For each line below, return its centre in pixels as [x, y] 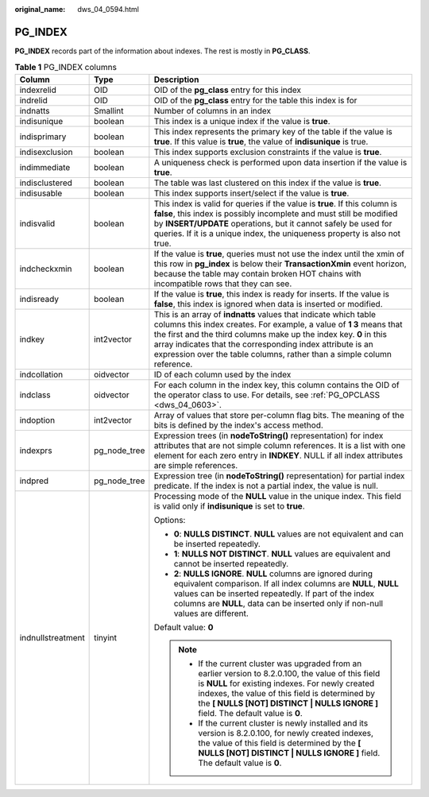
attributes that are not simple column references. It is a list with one [280, 445]
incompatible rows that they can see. [223, 284]
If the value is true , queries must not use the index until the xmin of [279, 253]
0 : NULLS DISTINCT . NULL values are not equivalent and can [289, 534]
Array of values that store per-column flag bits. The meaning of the [279, 415]
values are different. [211, 613]
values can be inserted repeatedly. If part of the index [274, 594]
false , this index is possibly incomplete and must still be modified [276, 213]
